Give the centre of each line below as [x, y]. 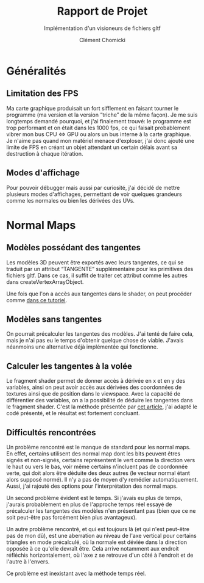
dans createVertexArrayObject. [45, 281]
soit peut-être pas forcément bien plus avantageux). [72, 517]
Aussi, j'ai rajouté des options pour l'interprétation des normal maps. [92, 486]
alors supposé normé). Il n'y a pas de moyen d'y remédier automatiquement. [102, 480]
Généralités [36, 71]
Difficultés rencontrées [51, 433]
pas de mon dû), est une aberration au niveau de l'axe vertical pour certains [101, 536]
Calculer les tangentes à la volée [69, 366]
